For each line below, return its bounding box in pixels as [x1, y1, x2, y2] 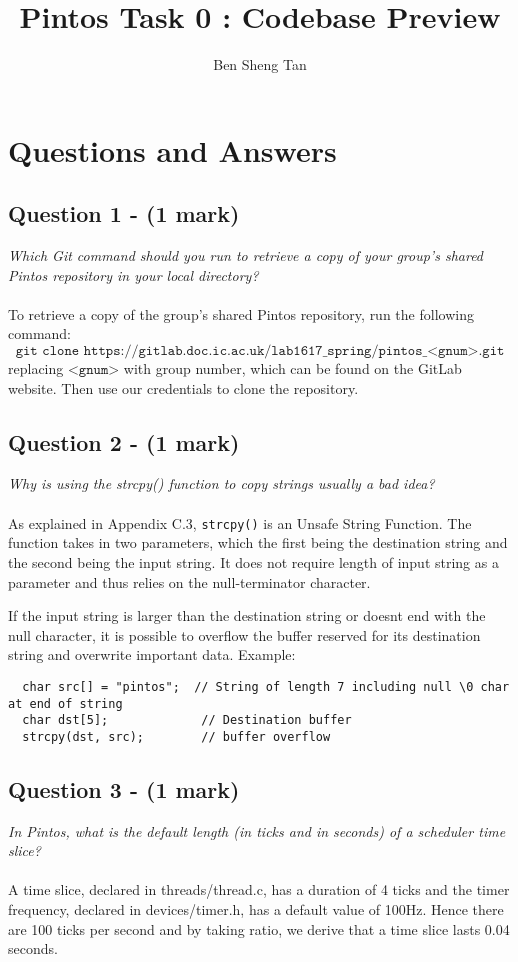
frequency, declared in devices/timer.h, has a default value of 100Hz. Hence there [8, 899, 504, 920]
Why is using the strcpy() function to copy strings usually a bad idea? [8, 473, 435, 494]
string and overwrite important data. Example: [8, 644, 296, 665]
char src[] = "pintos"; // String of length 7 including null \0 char [22, 679, 510, 694]
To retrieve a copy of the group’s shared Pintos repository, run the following [8, 303, 474, 324]
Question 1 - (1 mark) [8, 198, 240, 229]
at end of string [8, 696, 123, 711]
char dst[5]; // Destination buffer [22, 713, 352, 728]
